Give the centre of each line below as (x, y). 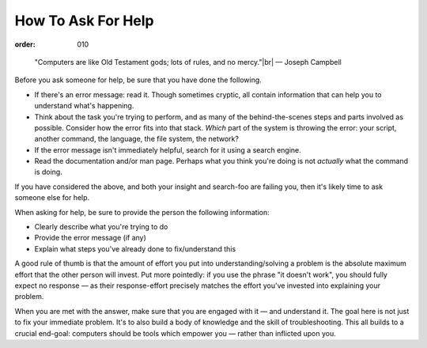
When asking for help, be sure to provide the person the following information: (142, 212)
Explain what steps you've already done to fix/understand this (135, 248)
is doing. (48, 172)
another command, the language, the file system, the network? (136, 139)
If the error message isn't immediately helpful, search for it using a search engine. (168, 149)
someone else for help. (52, 198)
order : (25, 44)
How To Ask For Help (84, 21)
